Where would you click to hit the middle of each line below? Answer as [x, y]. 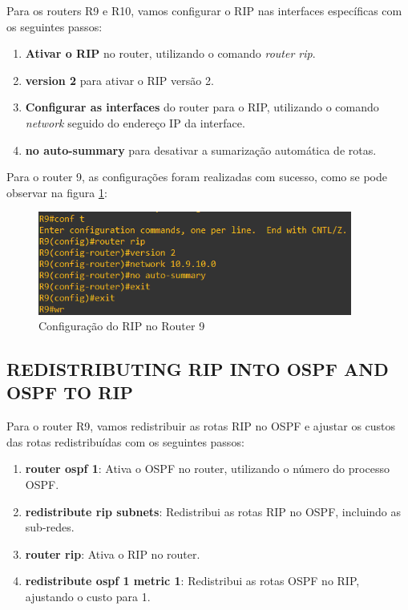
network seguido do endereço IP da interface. [135, 122]
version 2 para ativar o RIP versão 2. [119, 80]
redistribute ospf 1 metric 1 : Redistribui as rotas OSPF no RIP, [192, 581]
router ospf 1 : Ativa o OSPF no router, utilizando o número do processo [207, 469]
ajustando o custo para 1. [88, 597]
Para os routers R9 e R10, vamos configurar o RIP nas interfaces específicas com [204, 10]
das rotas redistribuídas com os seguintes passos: [125, 441]
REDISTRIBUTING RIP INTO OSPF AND [198, 369]
